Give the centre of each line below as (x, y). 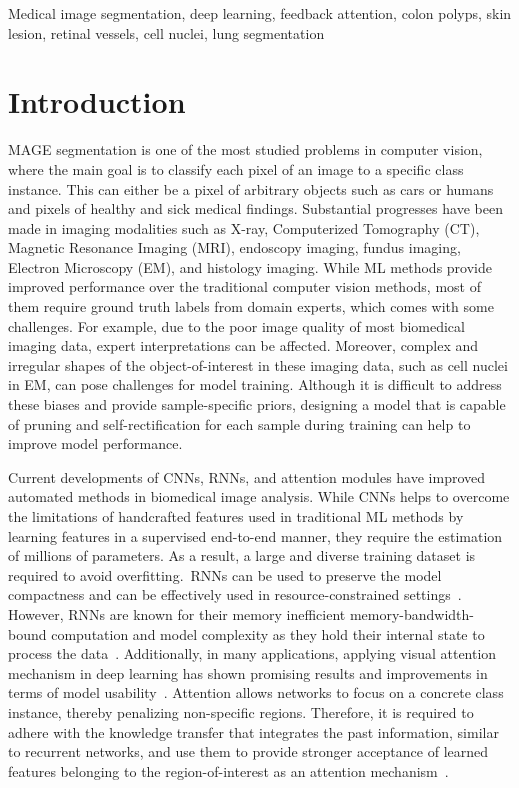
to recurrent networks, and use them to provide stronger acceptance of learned (248, 751)
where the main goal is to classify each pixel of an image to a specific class (236, 168)
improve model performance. (95, 443)
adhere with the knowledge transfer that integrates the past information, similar (253, 731)
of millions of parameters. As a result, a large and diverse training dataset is (242, 555)
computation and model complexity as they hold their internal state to (268, 633)
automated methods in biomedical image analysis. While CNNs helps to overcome (259, 496)
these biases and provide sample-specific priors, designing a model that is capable (257, 404)
